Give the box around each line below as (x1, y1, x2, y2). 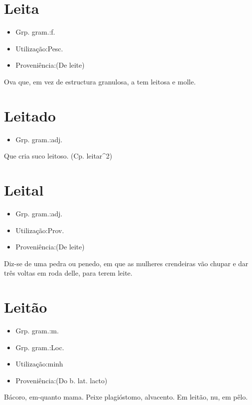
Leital (4, 180, 44, 200)
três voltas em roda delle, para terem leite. (4, 268, 133, 278)
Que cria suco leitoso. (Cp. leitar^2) (4, 151, 112, 161)
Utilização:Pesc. (15, 43, 63, 53)
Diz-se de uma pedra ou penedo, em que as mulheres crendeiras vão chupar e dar (4, 258, 249, 268)
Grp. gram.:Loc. (15, 342, 64, 352)
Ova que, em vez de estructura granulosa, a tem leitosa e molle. (4, 76, 196, 86)
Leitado (4, 105, 56, 125)
